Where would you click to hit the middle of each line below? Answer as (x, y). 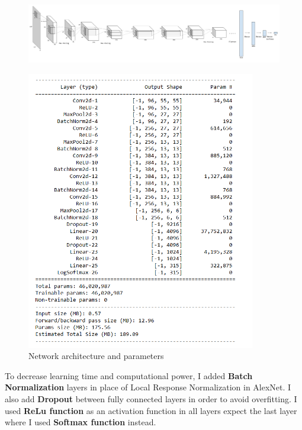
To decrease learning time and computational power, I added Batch (129, 375)
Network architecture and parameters (96, 356)
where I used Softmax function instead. (81, 422)
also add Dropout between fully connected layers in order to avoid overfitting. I (151, 399)
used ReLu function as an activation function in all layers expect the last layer (151, 410)
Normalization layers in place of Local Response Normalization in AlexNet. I (148, 387)
